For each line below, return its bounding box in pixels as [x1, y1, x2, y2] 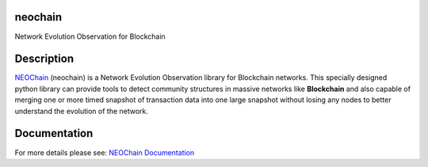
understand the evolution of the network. [14, 106, 148, 116]
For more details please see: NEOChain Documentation [14, 147, 195, 158]
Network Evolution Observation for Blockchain [14, 32, 166, 41]
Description [14, 52, 75, 66]
